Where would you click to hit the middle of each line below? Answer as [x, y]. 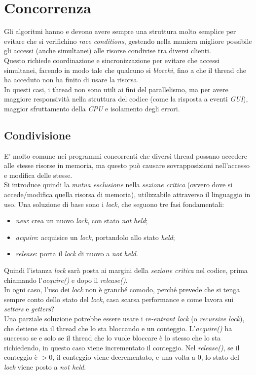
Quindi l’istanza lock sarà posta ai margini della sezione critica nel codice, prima [126, 270]
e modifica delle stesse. [38, 175]
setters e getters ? [29, 309]
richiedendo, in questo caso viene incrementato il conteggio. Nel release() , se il [122, 347]
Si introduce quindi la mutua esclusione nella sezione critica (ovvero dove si [118, 185]
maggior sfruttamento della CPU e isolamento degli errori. [92, 108]
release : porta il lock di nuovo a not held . [77, 254]
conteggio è [21, 357]
